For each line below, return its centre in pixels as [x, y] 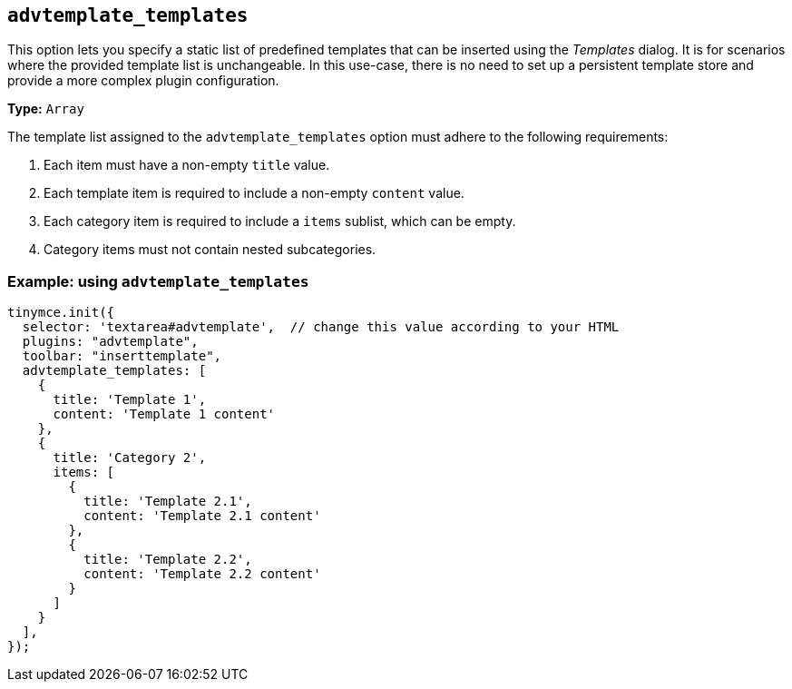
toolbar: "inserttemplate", [122, 356]
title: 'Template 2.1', [168, 502]
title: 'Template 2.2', [168, 560]
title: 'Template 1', [130, 400]
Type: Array [46, 109]
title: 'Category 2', [130, 458]
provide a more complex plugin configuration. [143, 81]
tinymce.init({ [61, 313]
